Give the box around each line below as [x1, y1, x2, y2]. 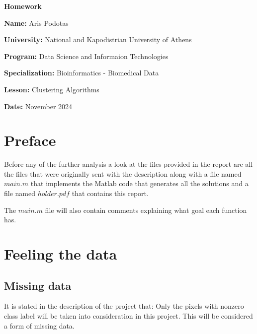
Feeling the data [4, 244, 117, 264]
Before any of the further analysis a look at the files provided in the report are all [4, 159, 253, 169]
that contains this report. [72, 188, 149, 199]
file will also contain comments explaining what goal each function [45, 204, 247, 215]
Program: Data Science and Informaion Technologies [4, 51, 169, 61]
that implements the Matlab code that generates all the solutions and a [30, 178, 249, 189]
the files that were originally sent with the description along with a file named [4, 168, 242, 179]
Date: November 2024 [4, 101, 73, 111]
